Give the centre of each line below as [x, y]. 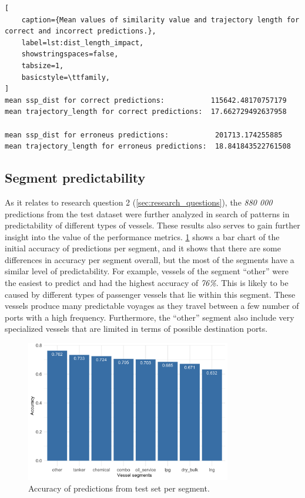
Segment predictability [75, 178]
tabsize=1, [43, 65]
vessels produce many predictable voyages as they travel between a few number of [152, 306]
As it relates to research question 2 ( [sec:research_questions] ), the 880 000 [139, 202]
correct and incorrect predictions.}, [81, 31]
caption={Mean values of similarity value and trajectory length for [160, 20]
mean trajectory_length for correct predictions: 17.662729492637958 [146, 112]
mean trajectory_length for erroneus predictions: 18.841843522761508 [148, 147]
